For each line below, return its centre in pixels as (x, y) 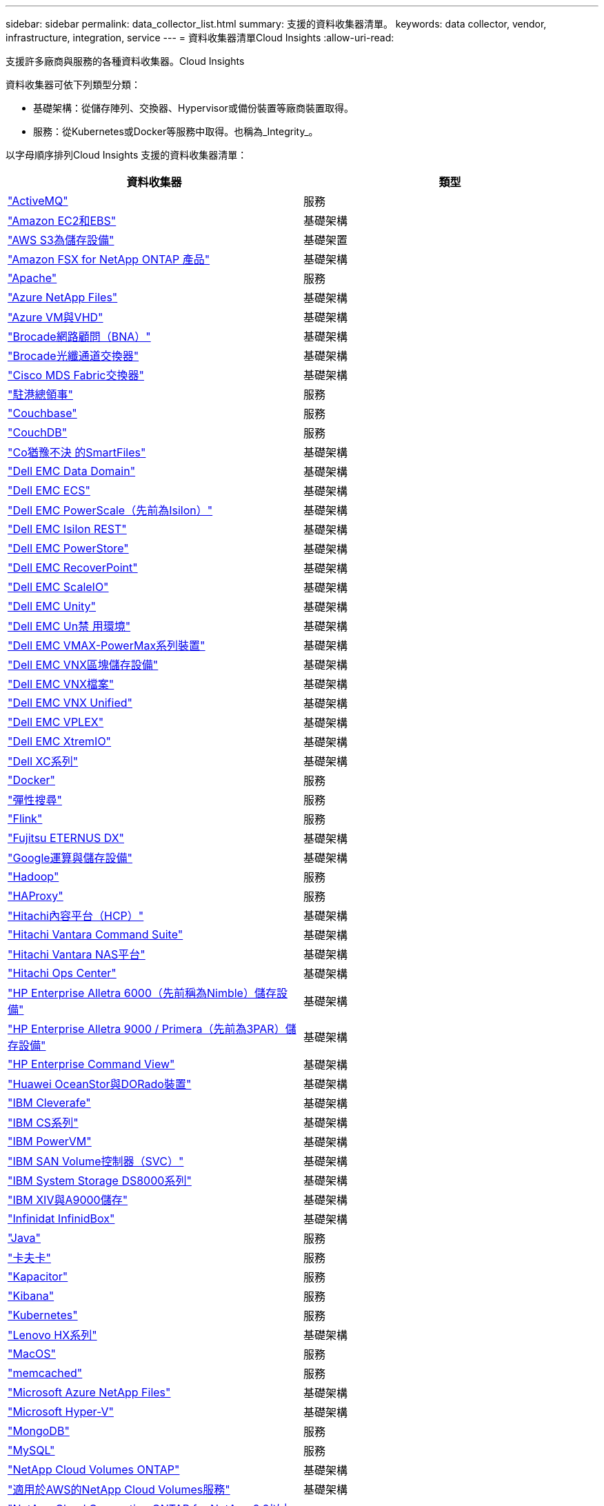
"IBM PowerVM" (50, 1141)
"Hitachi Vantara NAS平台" (77, 954)
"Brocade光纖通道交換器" (73, 356)
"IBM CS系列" (43, 1123)
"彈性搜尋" (35, 800)
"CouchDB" (38, 432)
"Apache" (32, 278)
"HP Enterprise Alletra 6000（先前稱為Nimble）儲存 (142, 993)
